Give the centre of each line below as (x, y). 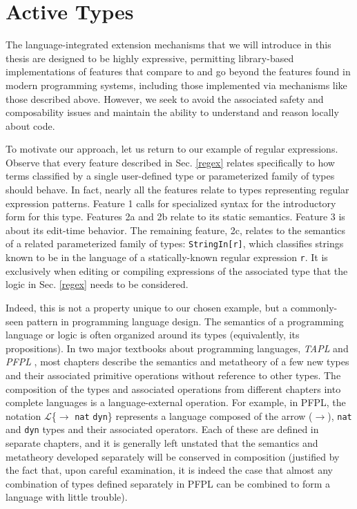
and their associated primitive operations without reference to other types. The (173, 375)
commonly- (314, 307)
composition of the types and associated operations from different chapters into (173, 388)
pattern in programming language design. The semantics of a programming (185, 321)
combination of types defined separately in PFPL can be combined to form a (168, 483)
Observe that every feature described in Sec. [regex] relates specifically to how (170, 162)
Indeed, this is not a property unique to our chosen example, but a (147, 307)
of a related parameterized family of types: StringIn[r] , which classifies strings (175, 243)
